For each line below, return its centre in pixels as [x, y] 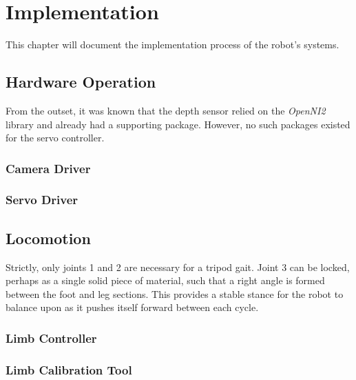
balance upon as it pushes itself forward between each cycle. [132, 307]
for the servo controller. [55, 138]
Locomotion [48, 238]
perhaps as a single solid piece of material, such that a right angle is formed [165, 280]
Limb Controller [51, 338]
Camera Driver [48, 168]
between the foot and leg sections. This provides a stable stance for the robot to [175, 293]
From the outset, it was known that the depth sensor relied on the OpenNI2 [166, 110]
